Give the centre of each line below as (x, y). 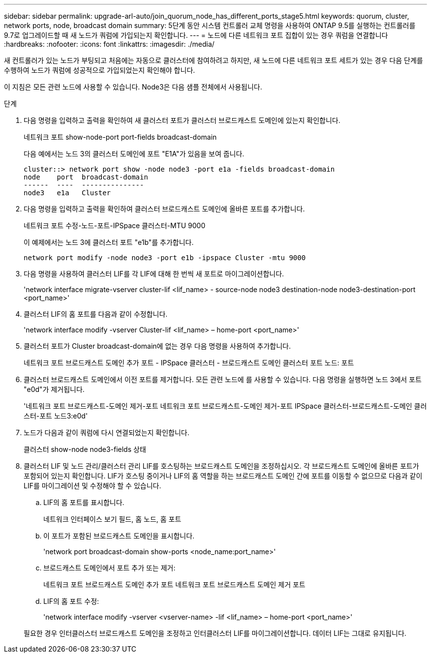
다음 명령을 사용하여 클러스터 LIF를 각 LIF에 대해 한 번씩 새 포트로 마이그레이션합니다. (154, 274)
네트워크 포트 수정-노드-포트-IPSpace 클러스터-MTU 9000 (115, 225)
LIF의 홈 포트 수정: (71, 601)
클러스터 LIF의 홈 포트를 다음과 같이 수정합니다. (96, 314)
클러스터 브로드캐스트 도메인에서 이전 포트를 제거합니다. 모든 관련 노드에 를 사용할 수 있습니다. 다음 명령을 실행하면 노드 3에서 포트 (223, 379)
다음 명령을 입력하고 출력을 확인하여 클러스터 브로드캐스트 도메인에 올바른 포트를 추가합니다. (164, 209)
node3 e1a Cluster (67, 193)
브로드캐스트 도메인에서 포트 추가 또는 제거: (109, 568)
